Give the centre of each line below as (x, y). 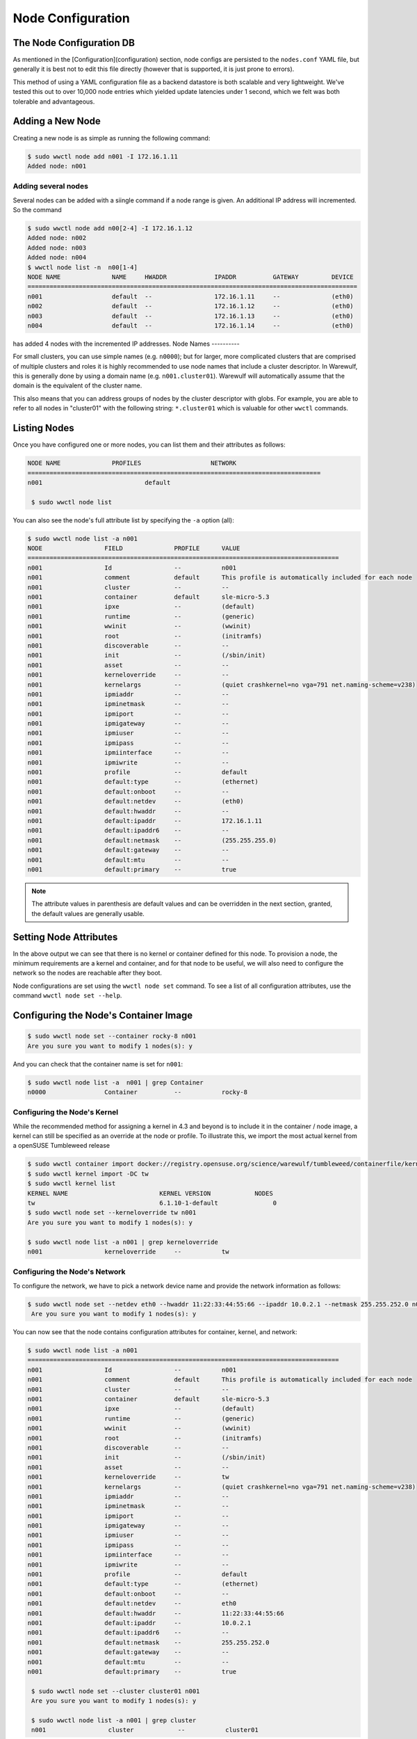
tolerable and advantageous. (54, 102)
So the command (37, 210)
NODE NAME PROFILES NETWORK (132, 463)
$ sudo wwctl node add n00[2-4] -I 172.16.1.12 (110, 229)
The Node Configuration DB (74, 43)
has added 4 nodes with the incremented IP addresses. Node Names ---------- (126, 344)
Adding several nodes (50, 186)
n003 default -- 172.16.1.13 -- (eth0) (190, 316)
